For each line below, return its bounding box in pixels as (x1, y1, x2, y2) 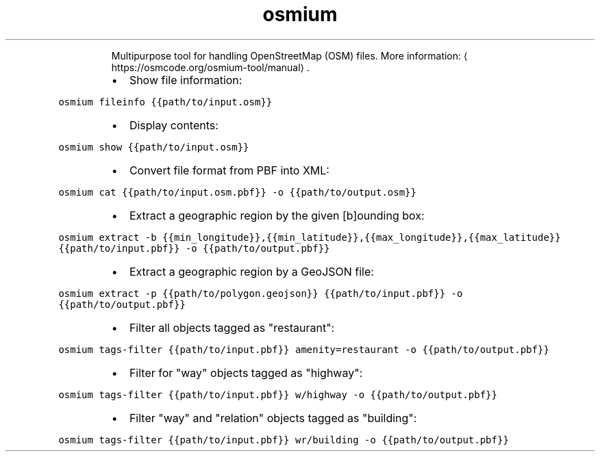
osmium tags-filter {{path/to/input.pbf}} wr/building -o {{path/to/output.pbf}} (58, 434, 509, 445)
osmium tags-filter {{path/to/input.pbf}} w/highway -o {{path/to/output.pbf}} (58, 389, 497, 400)
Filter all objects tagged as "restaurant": (129, 320, 335, 335)
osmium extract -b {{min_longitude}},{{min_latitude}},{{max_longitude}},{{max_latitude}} (58, 231, 561, 243)
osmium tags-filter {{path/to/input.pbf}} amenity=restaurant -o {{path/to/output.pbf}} (58, 343, 549, 355)
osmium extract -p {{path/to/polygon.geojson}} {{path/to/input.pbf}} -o (58, 287, 463, 299)
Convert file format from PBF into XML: (129, 163, 329, 177)
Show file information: (129, 73, 242, 87)
